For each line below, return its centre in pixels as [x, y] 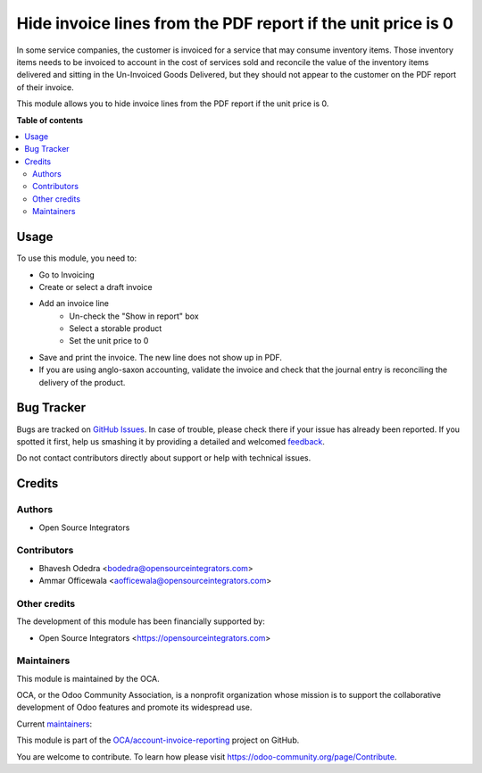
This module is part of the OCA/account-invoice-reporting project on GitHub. [158, 740]
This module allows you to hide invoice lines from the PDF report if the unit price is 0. [173, 104]
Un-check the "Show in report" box [134, 316]
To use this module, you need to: [77, 258]
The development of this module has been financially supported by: [141, 621]
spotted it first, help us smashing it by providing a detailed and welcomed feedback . [171, 441]
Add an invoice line [74, 303]
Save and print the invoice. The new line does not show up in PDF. [161, 357]
